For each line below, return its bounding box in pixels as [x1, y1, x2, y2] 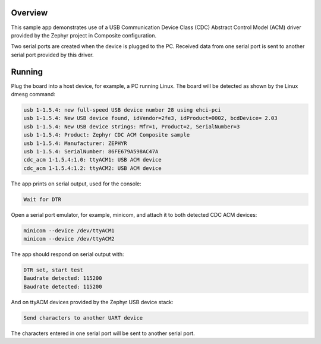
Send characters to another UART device [23, 314, 143, 321]
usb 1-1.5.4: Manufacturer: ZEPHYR [23, 140, 127, 147]
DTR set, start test [23, 267, 83, 273]
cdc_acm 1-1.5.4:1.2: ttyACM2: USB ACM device [23, 165, 162, 172]
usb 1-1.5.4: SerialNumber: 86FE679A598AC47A [23, 148, 159, 154]
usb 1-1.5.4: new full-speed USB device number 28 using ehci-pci [23, 106, 221, 113]
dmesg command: [11, 90, 56, 97]
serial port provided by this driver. [11, 51, 94, 58]
